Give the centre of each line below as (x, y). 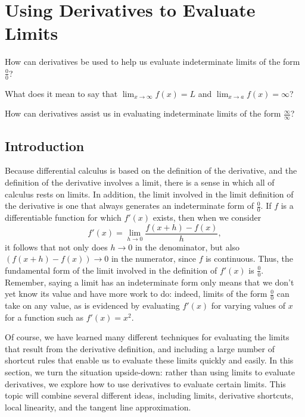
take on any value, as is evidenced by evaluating (92, 305)
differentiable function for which (63, 217)
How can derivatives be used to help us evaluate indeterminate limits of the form (152, 62)
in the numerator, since (154, 258)
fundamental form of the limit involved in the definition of (111, 270)
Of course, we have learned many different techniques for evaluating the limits (147, 337)
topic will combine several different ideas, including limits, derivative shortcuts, (149, 395)
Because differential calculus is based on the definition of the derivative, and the (151, 170)
